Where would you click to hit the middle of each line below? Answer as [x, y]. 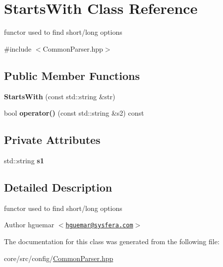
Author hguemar [29, 225]
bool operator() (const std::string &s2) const [74, 113]
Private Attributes [52, 140]
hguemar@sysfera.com [99, 226]
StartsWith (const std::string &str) [60, 96]
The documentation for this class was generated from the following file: [112, 241]
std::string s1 [24, 160]
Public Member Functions [72, 75]
